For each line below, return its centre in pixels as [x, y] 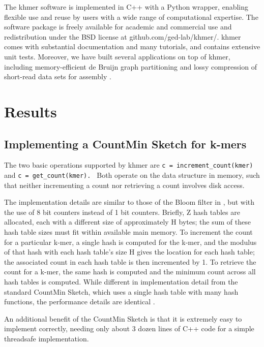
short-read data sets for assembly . [58, 76]
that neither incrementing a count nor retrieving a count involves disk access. [124, 185]
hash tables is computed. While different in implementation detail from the [121, 281]
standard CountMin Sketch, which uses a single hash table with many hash [121, 291]
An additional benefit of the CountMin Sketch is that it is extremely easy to [123, 318]
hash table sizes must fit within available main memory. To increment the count [128, 232]
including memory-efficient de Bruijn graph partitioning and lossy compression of [130, 66]
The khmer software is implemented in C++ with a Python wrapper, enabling [126, 7]
